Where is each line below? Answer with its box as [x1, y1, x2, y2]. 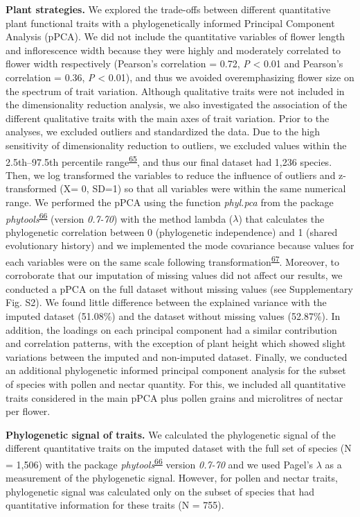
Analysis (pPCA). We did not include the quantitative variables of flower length [6, 29, 345, 44]
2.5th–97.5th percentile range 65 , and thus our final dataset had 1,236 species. [6, 152, 332, 169]
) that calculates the [238, 211, 325, 226]
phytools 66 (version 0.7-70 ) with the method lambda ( [6, 209, 233, 226]
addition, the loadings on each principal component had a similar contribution [6, 322, 337, 337]
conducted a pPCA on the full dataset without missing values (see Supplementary [6, 281, 353, 296]
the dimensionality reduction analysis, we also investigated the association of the [6, 97, 348, 112]
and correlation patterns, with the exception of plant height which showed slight [6, 336, 346, 350]
